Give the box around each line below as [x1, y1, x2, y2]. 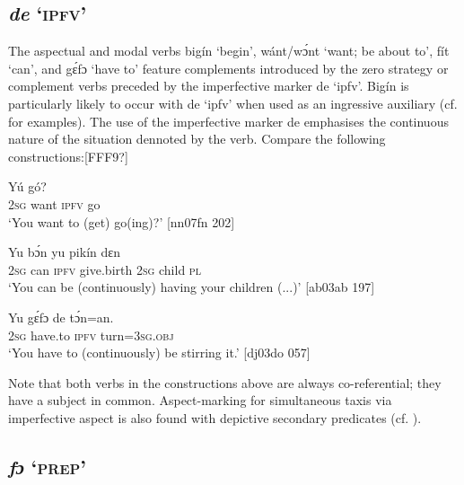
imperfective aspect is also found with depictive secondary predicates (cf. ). [8, 408, 422, 427]
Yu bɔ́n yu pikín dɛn [8, 242, 120, 261]
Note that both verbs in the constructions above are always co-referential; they [8, 373, 442, 392]
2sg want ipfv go [8, 194, 101, 213]
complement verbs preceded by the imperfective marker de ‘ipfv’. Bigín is [8, 76, 409, 95]
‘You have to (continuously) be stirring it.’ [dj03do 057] [8, 343, 311, 362]
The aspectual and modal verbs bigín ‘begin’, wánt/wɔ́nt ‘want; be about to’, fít [8, 41, 450, 60]
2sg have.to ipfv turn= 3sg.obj [8, 325, 174, 344]
